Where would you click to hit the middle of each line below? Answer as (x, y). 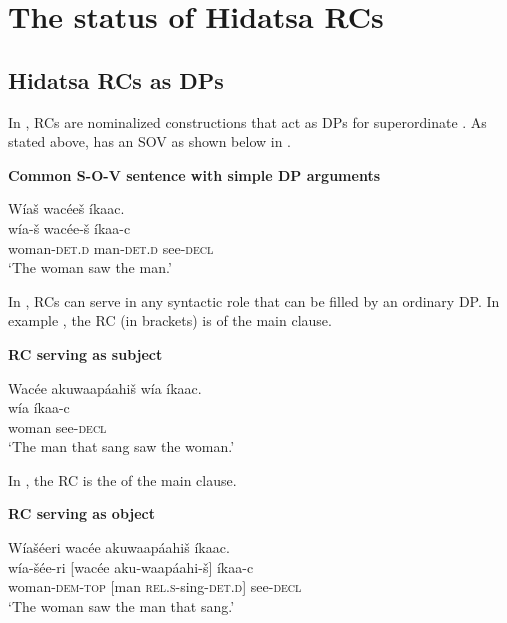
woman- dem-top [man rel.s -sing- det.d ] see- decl (155, 586)
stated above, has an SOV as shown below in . (150, 141)
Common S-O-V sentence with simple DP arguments (194, 174)
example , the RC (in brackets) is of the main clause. (170, 320)
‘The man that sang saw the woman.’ (121, 446)
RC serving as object (82, 513)
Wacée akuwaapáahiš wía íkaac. (105, 387)
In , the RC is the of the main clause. (122, 479)
